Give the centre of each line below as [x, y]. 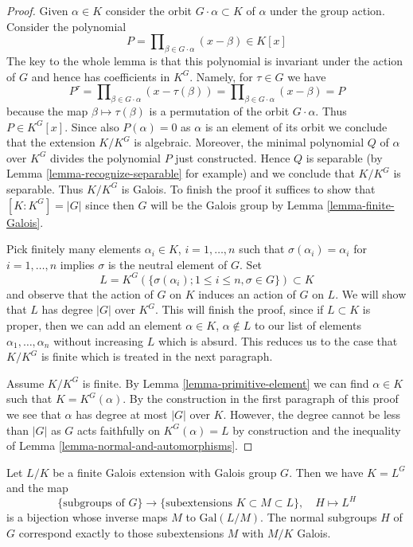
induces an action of [247, 293]
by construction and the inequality [317, 430]
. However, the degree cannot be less [312, 414]
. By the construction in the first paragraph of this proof [261, 399]
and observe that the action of [80, 293]
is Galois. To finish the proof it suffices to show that [248, 188]
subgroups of [94, 504]
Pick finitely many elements [74, 249]
